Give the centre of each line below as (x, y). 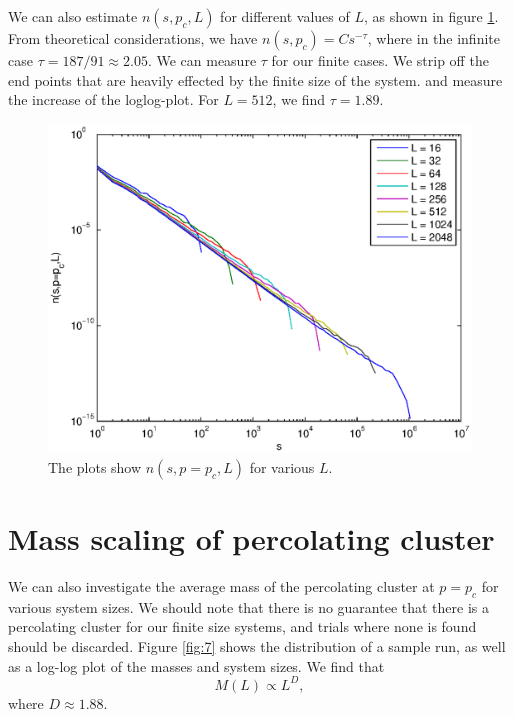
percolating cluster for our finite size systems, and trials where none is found (242, 626)
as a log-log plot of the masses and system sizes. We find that (196, 665)
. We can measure (202, 60)
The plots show (95, 466)
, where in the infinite (433, 38)
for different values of (285, 16)
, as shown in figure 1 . (431, 16)
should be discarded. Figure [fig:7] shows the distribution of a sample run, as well (257, 646)
